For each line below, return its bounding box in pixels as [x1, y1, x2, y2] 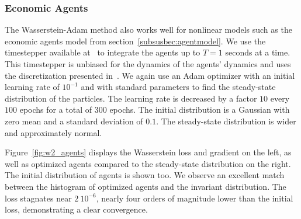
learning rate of [5, 81, 60, 93]
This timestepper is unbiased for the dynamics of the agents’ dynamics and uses [5, 58, 291, 69]
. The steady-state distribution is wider [156, 114, 296, 127]
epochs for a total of [19, 103, 92, 116]
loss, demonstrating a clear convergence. [5, 203, 148, 215]
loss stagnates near [5, 192, 72, 204]
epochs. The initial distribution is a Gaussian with [109, 103, 290, 116]
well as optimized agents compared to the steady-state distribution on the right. [5, 157, 291, 169]
